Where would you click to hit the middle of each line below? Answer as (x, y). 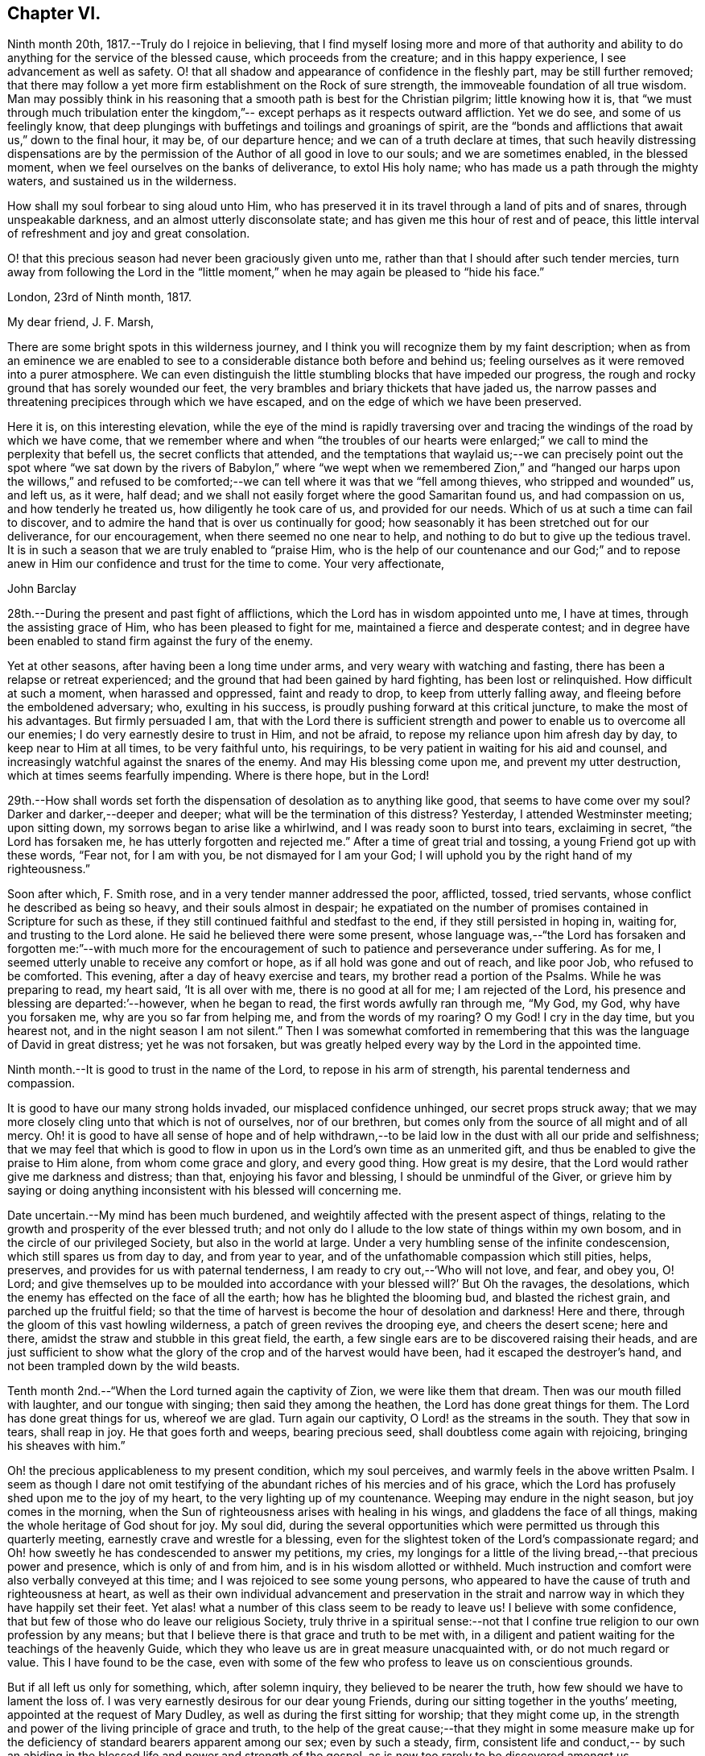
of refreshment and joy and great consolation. (129, 234)
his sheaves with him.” (66, 1446)
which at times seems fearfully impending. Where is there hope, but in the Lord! (219, 776)
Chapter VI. (54, 13)
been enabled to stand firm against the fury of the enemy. (160, 641)
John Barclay (42, 589)
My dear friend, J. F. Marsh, (81, 322)
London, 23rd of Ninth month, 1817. (100, 297)
